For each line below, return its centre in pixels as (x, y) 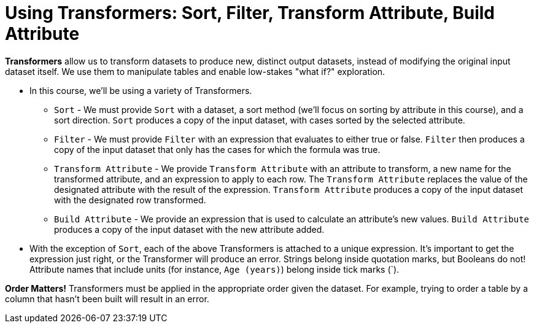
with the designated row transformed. (130, 200)
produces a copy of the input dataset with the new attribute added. (189, 229)
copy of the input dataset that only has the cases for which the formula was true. (217, 149)
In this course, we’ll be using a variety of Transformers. (141, 90)
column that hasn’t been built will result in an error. (107, 299)
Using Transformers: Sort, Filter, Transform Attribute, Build (250, 13)
